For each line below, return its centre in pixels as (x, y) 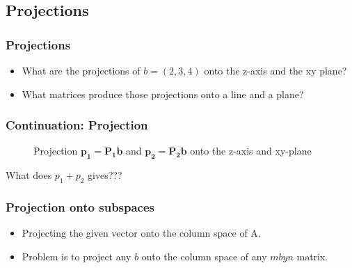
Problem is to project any (77, 256)
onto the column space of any (204, 256)
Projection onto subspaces (80, 206)
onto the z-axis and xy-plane (251, 151)
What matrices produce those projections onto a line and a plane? (163, 94)
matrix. (312, 256)
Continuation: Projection (77, 125)
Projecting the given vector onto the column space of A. (141, 233)
